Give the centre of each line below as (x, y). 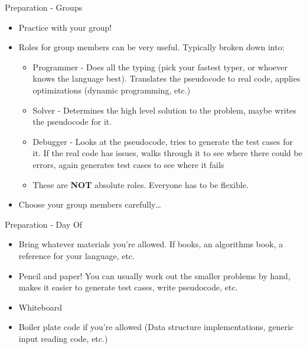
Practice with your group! (65, 27)
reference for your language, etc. (76, 255)
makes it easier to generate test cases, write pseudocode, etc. (128, 287)
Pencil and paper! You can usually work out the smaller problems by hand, (154, 275)
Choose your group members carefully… (90, 204)
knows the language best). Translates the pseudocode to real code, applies (166, 78)
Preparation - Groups (44, 7)
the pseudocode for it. (72, 122)
